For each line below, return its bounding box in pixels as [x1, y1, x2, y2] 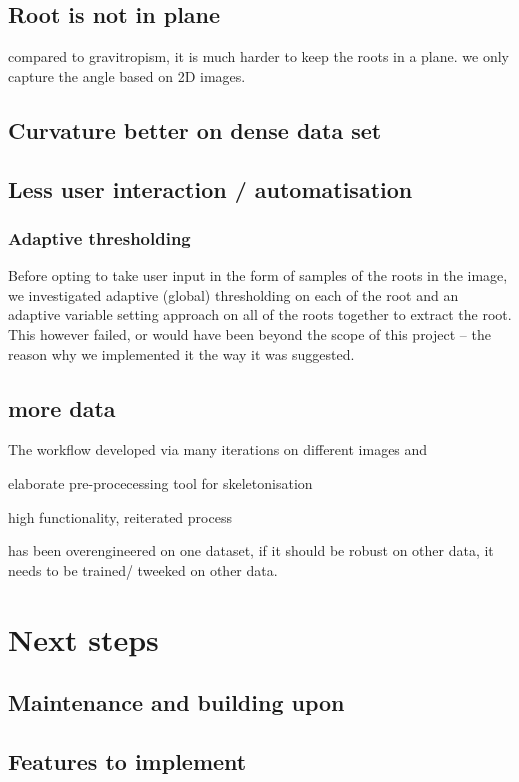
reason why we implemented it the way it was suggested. [8, 343, 355, 364]
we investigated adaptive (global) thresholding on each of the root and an [8, 284, 459, 305]
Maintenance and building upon [8, 687, 345, 718]
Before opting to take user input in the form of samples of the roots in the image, [8, 265, 508, 286]
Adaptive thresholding [8, 225, 191, 250]
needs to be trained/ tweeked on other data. [8, 559, 278, 580]
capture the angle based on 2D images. [8, 65, 246, 86]
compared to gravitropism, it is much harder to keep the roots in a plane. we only [8, 46, 509, 67]
